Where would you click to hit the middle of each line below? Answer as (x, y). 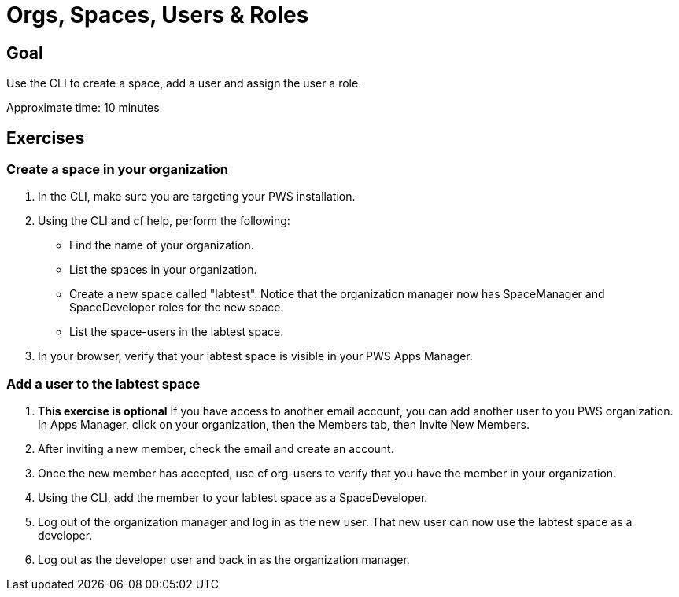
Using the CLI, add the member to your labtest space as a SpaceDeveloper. (233, 498)
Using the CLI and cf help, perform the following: (164, 221)
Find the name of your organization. (162, 245)
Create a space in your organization (118, 170)
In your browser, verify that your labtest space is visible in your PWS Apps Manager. (255, 356)
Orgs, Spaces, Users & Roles (158, 15)
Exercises (46, 138)
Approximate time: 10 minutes (83, 108)
